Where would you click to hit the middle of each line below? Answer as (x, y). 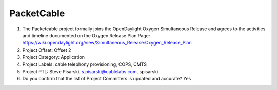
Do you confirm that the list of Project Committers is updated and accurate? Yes (107, 79)
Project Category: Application (53, 57)
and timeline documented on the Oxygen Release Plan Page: (86, 35)
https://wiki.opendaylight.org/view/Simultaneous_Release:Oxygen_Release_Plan (107, 43)
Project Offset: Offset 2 (47, 50)
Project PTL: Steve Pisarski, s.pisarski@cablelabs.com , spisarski (90, 71)
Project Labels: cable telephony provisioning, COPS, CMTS (85, 64)
